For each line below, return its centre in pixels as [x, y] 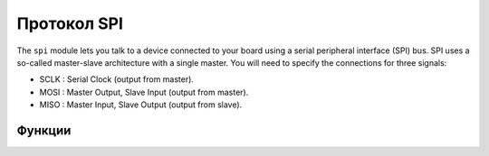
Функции [44, 130]
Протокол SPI [70, 23]
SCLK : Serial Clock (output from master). [117, 79]
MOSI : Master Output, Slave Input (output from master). [144, 92]
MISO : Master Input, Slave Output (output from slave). [141, 105]
